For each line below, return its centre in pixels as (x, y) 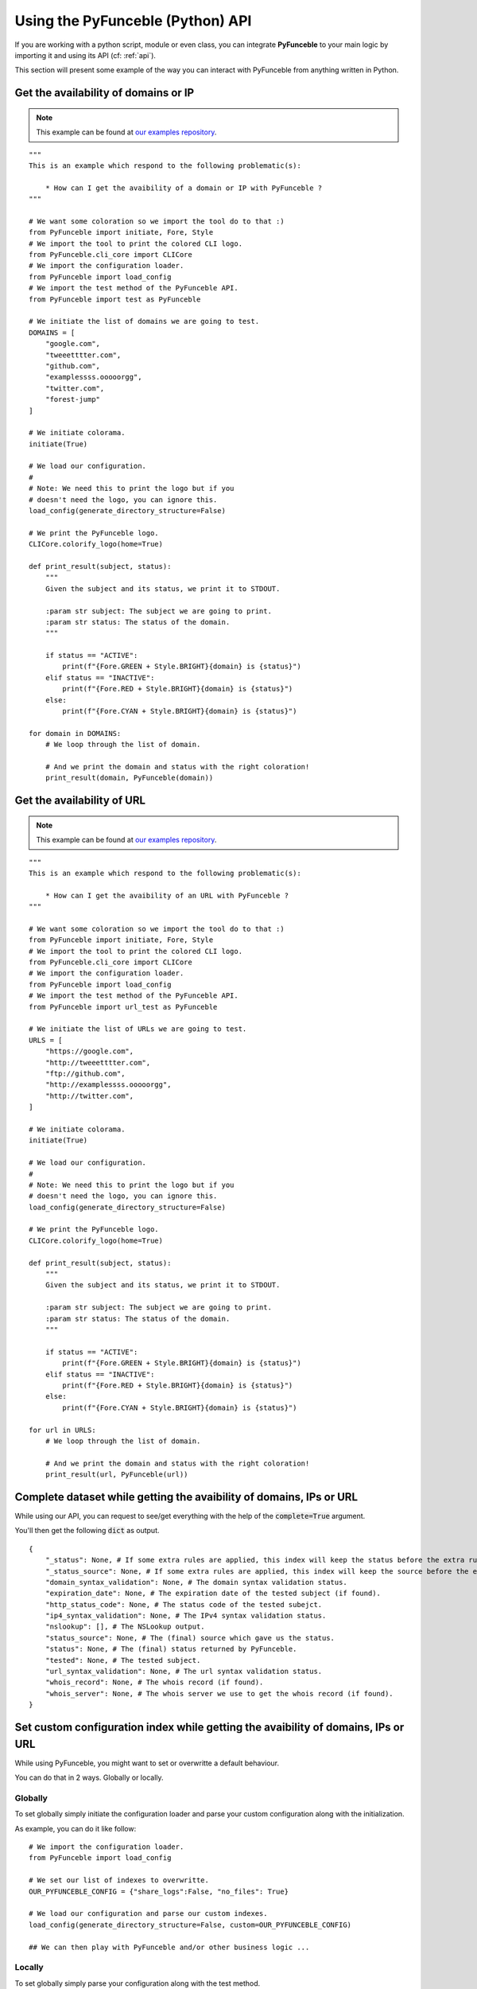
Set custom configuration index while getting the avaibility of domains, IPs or (209, 1728)
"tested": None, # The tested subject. (123, 1660)
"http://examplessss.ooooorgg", (108, 1085)
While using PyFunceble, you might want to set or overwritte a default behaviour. (147, 1763)
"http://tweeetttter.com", (98, 1063)
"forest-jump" (73, 399)
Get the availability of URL (80, 801)
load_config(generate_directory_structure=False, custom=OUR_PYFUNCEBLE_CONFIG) (190, 1925)
